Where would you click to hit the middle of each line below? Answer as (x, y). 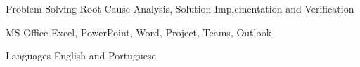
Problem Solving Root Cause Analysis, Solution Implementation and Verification (180, 8)
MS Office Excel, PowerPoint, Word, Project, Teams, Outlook (139, 32)
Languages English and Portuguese (81, 55)
